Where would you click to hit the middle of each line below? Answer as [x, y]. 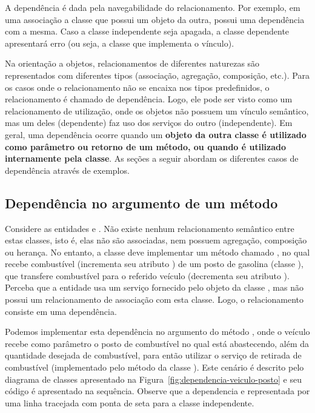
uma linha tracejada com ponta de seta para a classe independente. [130, 402]
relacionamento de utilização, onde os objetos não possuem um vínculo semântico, [157, 111]
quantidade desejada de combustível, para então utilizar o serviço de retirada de [153, 355]
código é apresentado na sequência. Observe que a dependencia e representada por [157, 391]
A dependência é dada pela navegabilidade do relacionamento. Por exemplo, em [153, 7]
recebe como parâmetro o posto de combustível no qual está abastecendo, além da [157, 343]
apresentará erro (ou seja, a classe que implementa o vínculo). [120, 43]
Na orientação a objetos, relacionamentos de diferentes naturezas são [132, 63]
